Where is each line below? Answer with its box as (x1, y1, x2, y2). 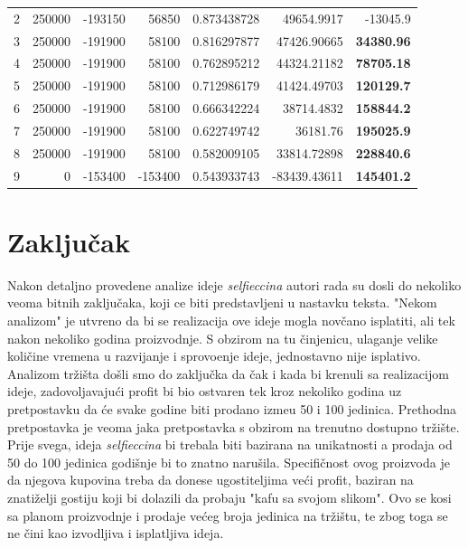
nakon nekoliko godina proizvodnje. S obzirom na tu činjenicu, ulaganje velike (7, 328, 438, 347)
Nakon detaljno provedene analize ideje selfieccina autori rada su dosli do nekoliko (7, 275, 462, 294)
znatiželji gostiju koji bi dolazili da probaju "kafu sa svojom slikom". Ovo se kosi (7, 488, 452, 506)
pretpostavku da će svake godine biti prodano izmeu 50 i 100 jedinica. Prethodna (7, 400, 457, 419)
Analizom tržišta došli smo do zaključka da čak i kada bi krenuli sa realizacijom (7, 364, 449, 383)
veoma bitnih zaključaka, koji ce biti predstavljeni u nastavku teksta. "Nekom (7, 293, 437, 312)
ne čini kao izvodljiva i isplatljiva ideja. (7, 524, 224, 543)
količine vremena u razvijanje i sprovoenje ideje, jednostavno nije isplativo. (7, 346, 421, 365)
